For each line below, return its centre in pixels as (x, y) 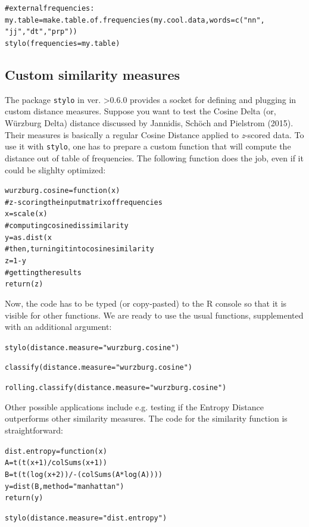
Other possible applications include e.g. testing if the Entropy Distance (134, 406)
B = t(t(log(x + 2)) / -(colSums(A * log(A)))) (84, 474)
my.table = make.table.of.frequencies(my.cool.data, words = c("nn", (135, 20)
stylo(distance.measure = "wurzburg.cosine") (92, 347)
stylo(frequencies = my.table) (63, 43)
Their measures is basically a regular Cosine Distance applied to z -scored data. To (154, 134)
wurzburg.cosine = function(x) (63, 191)
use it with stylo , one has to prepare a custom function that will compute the (148, 146)
